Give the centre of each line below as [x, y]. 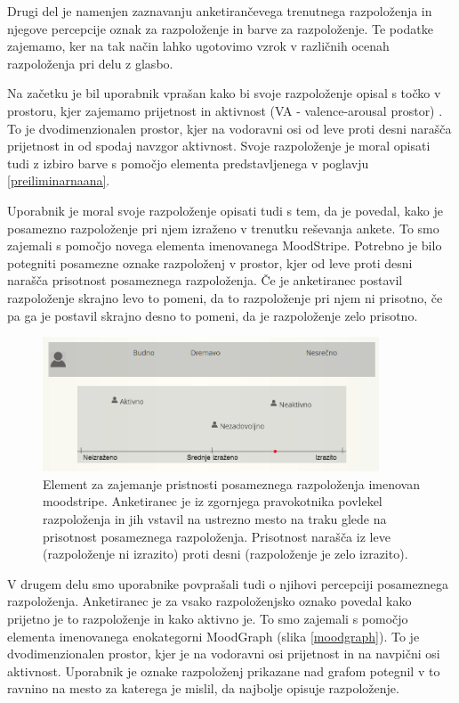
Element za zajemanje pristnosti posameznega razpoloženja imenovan [231, 483]
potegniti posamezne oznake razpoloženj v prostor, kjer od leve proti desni [210, 262]
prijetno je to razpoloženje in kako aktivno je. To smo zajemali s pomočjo [208, 619]
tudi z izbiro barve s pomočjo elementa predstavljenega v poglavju [188, 163]
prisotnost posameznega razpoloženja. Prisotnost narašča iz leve [217, 536]
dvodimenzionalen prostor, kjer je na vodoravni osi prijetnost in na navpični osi [224, 654]
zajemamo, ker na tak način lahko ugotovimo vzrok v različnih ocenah [198, 46]
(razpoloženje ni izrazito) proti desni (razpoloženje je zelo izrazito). [225, 554]
